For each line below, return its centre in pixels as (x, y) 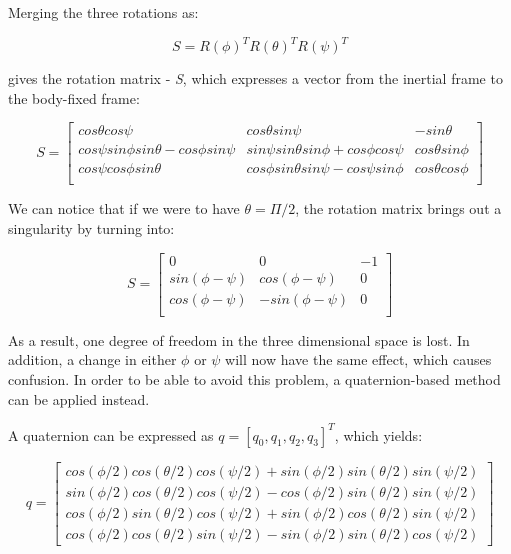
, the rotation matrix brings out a (398, 208)
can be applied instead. (79, 398)
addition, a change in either (92, 359)
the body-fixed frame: (74, 97)
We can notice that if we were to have (124, 208)
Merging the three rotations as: (103, 12)
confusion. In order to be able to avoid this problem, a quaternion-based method (254, 378)
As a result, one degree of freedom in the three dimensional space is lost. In (239, 339)
